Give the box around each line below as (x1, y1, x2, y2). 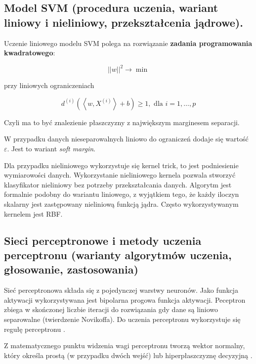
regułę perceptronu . (4, 323, 65, 334)
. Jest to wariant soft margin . (7, 143, 95, 154)
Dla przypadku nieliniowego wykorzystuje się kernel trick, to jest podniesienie (4, 160, 239, 170)
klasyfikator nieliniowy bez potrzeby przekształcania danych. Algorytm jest (4, 179, 232, 189)
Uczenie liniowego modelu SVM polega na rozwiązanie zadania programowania (4, 38, 253, 48)
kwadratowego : (4, 47, 55, 58)
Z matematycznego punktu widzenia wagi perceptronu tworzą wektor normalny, (4, 340, 245, 351)
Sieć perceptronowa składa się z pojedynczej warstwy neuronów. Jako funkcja (4, 285, 238, 295)
